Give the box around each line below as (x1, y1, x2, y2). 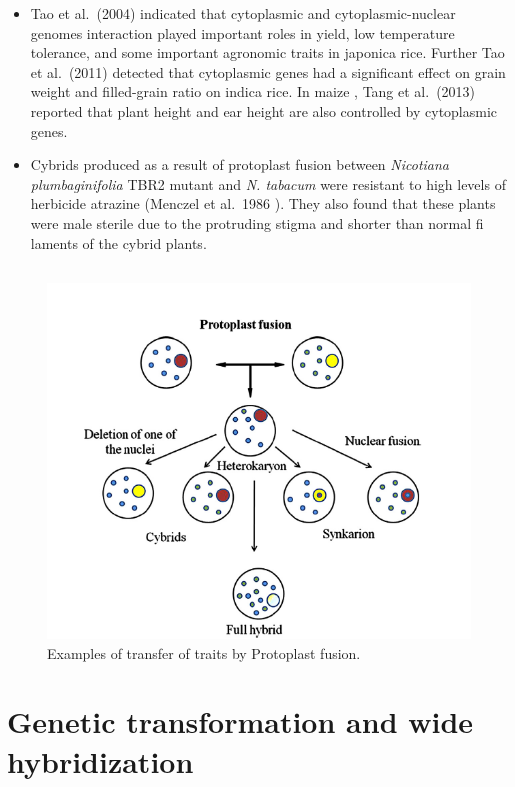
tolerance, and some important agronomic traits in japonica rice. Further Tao (30, 42, 505, 63)
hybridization (7, 740, 194, 781)
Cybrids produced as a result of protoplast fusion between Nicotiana (30, 154, 450, 175)
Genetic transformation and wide (7, 701, 474, 742)
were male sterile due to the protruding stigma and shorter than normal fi (30, 212, 484, 233)
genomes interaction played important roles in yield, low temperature (30, 22, 455, 43)
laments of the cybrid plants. (30, 232, 207, 253)
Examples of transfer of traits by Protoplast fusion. (47, 642, 361, 663)
